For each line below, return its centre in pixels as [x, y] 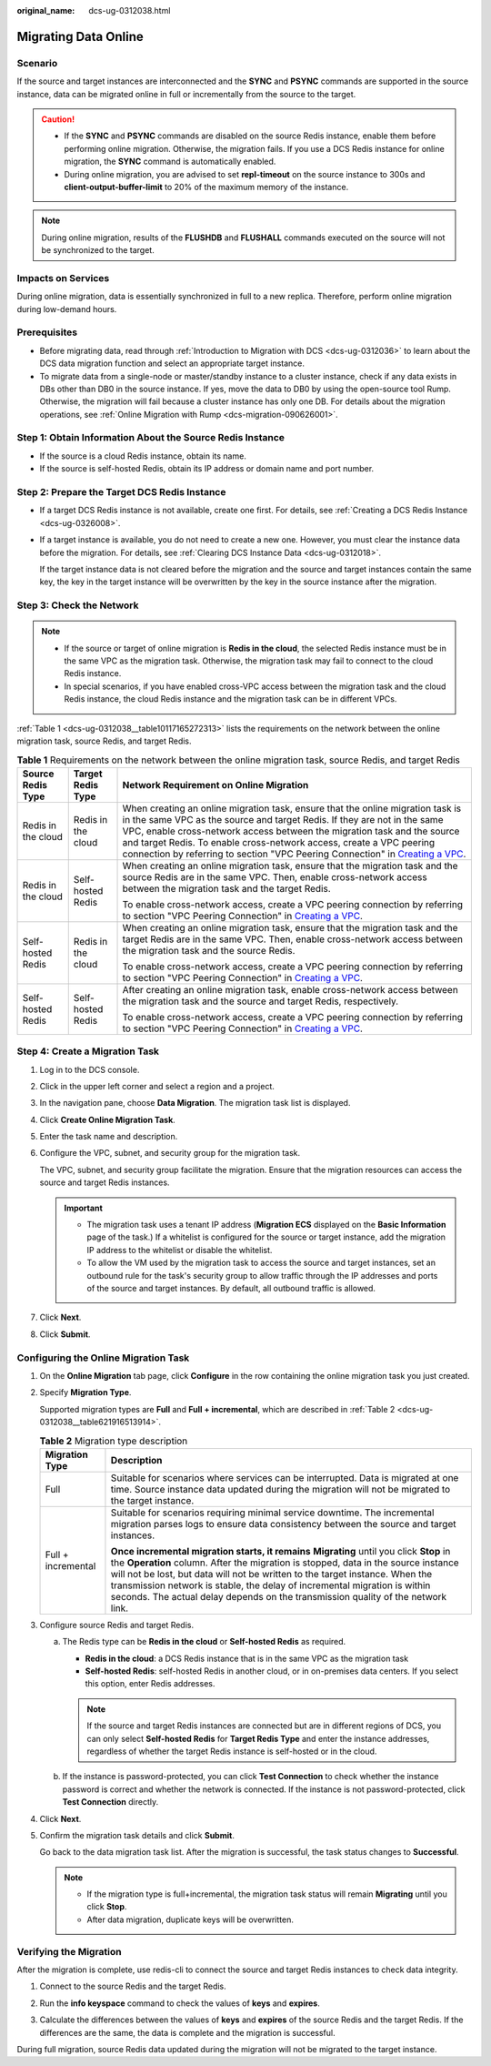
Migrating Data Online [80, 36]
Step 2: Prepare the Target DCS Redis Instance [121, 491]
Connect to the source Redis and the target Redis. [133, 1986]
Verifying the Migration [69, 1951]
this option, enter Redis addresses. [150, 1684]
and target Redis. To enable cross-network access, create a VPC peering [279, 842]
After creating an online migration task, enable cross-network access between [290, 989]
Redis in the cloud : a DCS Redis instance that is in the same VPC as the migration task [247, 1658]
